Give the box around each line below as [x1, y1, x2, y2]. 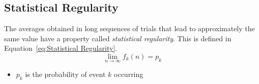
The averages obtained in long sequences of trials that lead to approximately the [4, 23, 255, 34]
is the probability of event [25, 69, 106, 79]
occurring [114, 69, 143, 79]
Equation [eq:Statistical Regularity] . [4, 43, 118, 53]
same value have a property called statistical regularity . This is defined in [4, 33, 232, 43]
